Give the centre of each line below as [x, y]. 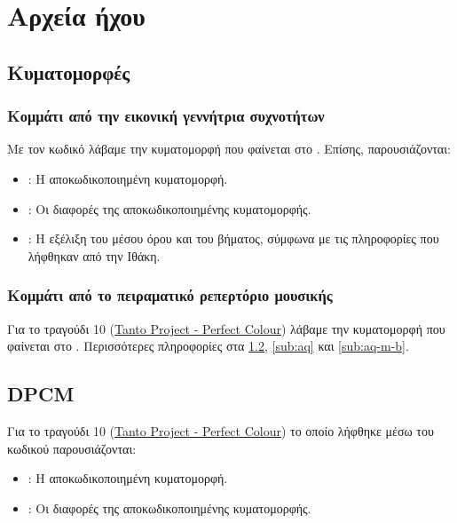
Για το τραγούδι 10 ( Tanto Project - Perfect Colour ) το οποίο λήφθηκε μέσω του [221, 430]
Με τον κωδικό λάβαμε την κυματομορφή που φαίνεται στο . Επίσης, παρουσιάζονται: [229, 149]
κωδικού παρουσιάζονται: [72, 448]
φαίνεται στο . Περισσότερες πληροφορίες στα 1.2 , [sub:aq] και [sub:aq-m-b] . [208, 346]
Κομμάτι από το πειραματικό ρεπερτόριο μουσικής [170, 295]
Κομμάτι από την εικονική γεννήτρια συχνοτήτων [166, 116]
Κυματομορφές [69, 71]
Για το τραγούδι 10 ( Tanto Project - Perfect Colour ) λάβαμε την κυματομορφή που [226, 328]
